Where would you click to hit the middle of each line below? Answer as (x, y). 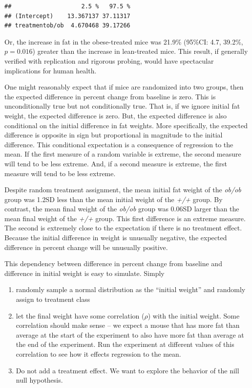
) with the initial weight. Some (194, 315)
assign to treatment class (53, 299)
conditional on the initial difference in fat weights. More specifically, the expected (126, 125)
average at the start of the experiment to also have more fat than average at (130, 334)
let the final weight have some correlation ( (80, 315)
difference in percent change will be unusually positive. (86, 247)
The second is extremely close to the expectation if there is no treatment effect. (123, 228)
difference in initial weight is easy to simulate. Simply (84, 273)
